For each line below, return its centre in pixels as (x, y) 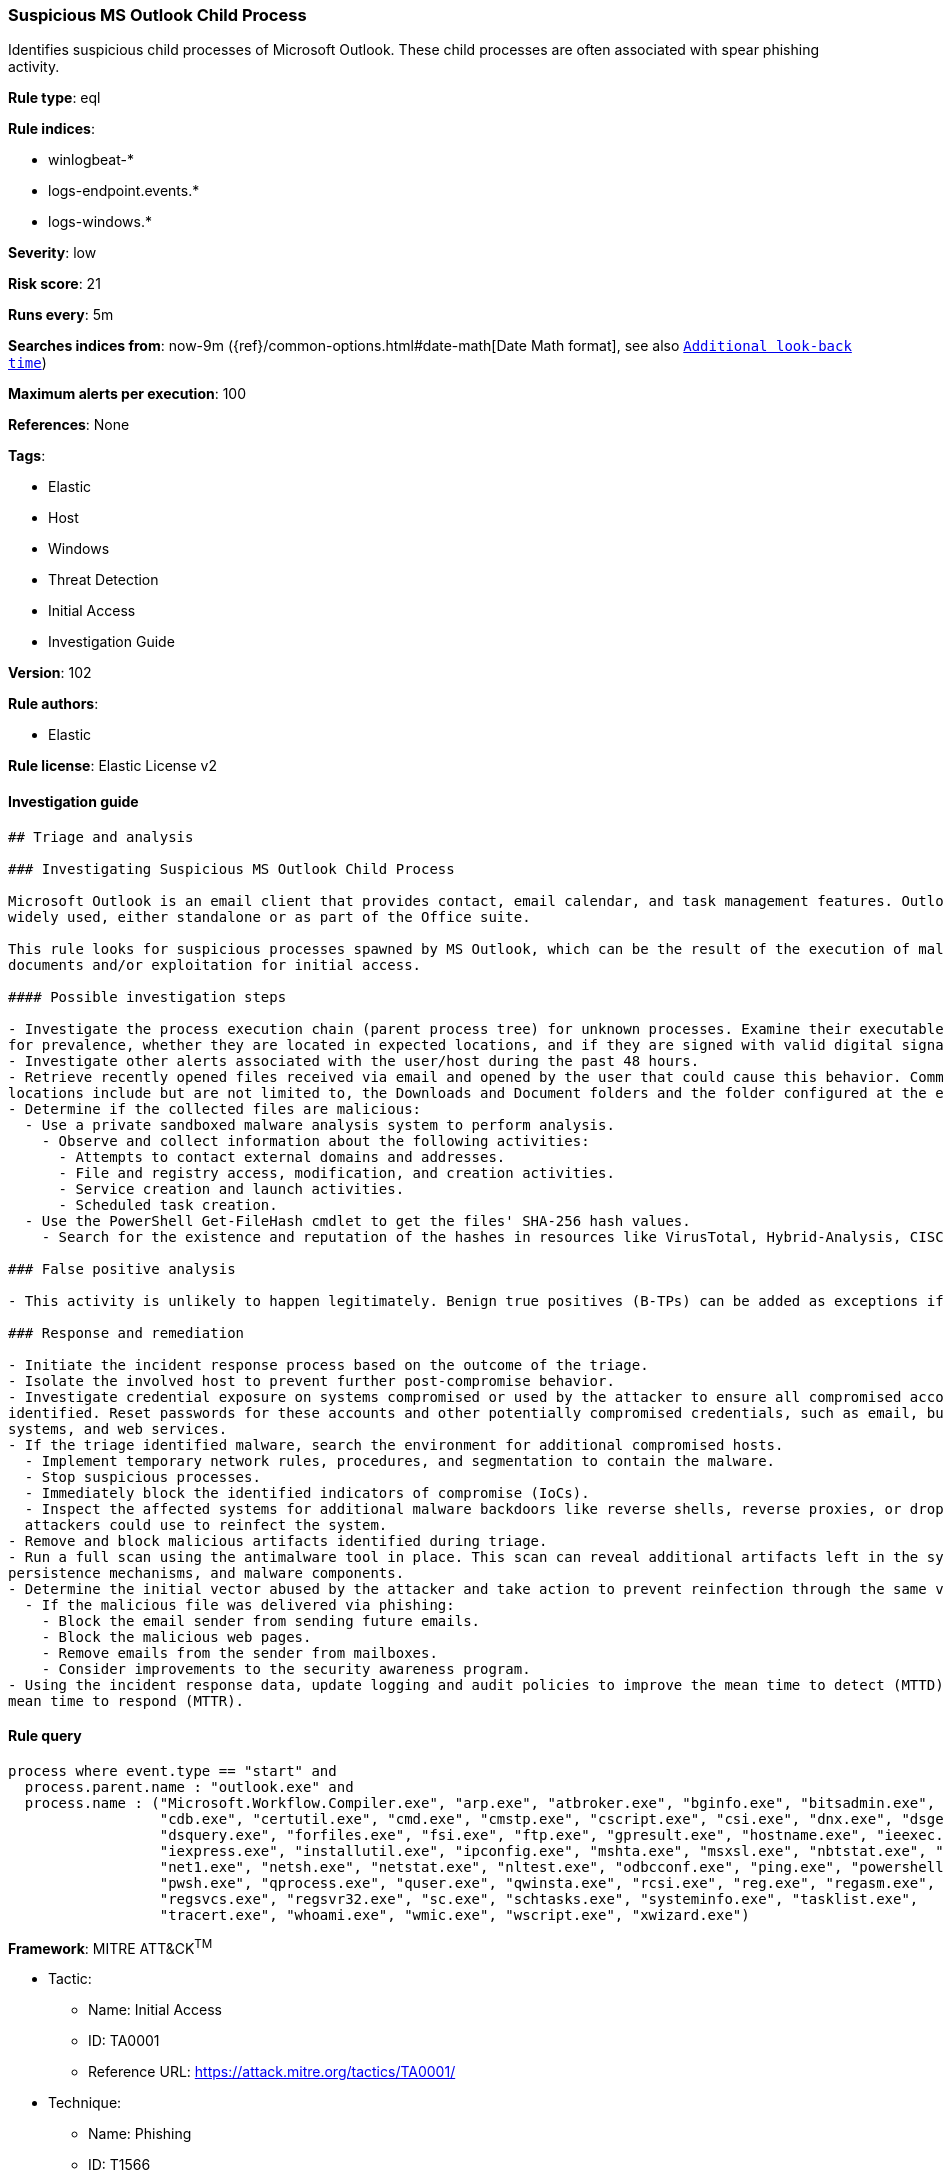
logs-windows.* (100, 222)
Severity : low (52, 253)
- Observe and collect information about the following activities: (315, 1140)
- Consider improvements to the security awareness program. (286, 1668)
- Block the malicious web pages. (176, 1636)
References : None (69, 425)
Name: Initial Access (155, 2010)
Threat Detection (103, 580)
